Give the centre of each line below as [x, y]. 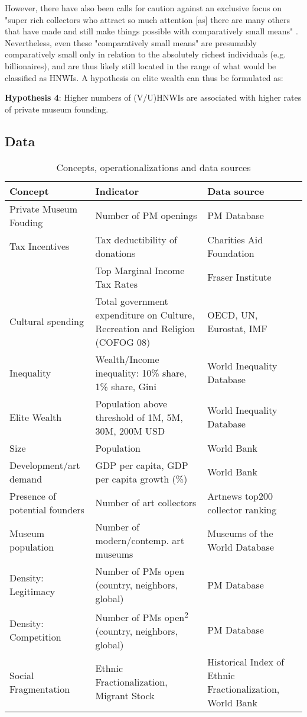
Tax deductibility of [136, 239]
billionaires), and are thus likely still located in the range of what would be [141, 65]
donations [115, 253]
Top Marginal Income [140, 270]
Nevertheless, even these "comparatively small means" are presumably [131, 42]
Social [22, 675]
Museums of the [240, 533]
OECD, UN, [233, 314]
